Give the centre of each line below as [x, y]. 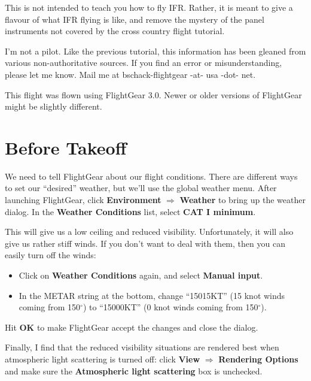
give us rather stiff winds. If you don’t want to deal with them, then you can [145, 243]
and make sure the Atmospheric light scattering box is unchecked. [134, 371]
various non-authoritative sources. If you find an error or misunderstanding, [144, 63]
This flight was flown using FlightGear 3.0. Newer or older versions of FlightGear [153, 94]
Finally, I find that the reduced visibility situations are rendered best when [142, 347]
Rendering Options [258, 359]
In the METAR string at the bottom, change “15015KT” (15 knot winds [152, 295]
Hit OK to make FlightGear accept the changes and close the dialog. [132, 327]
